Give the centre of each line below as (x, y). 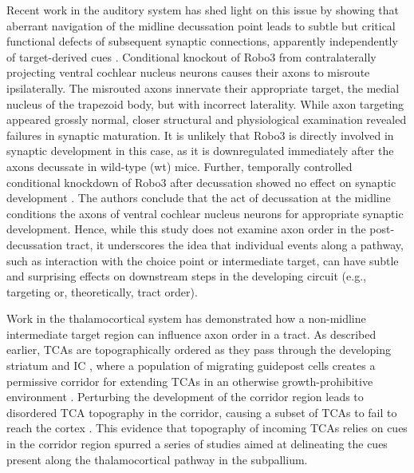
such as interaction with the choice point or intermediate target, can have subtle (203, 260)
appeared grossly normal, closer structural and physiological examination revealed (207, 119)
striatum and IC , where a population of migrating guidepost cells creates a (191, 366)
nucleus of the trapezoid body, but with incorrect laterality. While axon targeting (205, 103)
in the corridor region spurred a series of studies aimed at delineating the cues (197, 444)
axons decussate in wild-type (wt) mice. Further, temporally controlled (179, 166)
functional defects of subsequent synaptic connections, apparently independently (202, 41)
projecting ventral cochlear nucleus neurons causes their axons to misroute (188, 72)
